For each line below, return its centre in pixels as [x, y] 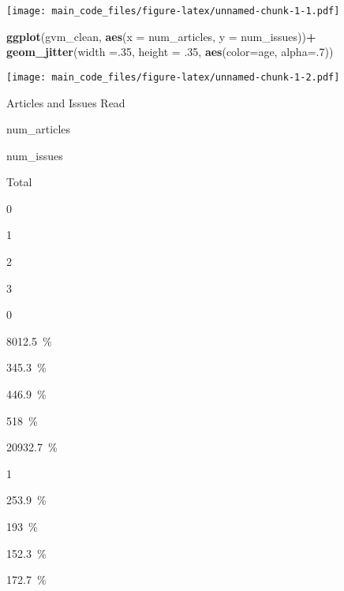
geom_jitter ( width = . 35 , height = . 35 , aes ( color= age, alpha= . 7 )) [170, 52]
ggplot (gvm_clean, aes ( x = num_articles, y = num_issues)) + [161, 36]
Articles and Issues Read [66, 102]
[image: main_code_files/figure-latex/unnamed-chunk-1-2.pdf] [173, 77]
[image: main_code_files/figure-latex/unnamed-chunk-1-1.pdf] [173, 11]
